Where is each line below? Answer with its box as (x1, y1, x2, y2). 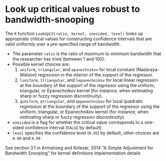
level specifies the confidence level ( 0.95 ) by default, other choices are (12, 130, 160, 136)
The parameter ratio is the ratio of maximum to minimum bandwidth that (12, 51, 162, 57)
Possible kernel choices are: (12, 61, 70, 67)
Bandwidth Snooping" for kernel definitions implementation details (5, 150, 141, 156)
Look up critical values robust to (5, 3, 140, 15)
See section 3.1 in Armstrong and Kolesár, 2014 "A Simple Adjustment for (5, 145, 154, 151)
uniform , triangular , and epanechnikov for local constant (19, 66, 135, 73)
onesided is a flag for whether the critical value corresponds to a (12, 119, 144, 125)
